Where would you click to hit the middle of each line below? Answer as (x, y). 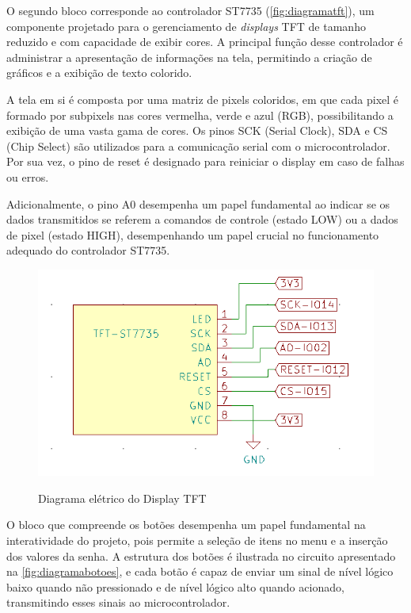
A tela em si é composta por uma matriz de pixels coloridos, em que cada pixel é (203, 99)
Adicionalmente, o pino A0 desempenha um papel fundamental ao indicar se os (198, 203)
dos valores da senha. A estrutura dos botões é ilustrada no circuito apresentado (201, 556)
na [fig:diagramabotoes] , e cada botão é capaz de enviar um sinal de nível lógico (200, 571)
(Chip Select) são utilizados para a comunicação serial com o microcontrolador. (198, 146)
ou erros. (28, 176)
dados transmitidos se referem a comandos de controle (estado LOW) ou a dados (202, 219)
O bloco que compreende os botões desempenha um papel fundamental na (186, 525)
